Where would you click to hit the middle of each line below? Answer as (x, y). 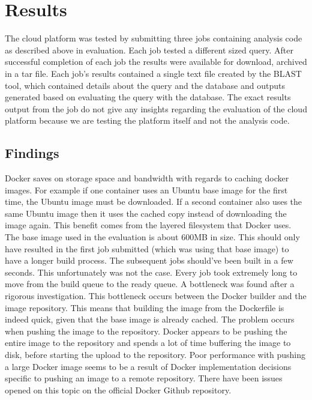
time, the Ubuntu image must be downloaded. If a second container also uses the (154, 202)
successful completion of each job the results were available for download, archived (156, 62)
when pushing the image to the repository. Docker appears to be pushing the (146, 331)
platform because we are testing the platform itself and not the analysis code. (147, 120)
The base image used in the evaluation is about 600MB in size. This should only (152, 237)
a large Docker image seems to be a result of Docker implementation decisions (148, 366)
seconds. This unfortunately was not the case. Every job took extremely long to (151, 272)
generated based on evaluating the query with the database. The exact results (148, 97)
